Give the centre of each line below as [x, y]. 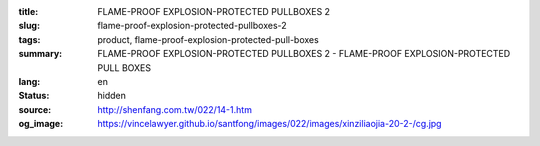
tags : [29, 39]
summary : [40, 54]
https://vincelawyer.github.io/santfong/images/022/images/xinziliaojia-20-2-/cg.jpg [269, 124]
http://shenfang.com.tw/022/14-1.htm [174, 109]
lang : [29, 81]
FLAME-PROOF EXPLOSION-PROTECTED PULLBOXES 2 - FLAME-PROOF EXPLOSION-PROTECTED [304, 54]
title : [28, 11]
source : [35, 109]
